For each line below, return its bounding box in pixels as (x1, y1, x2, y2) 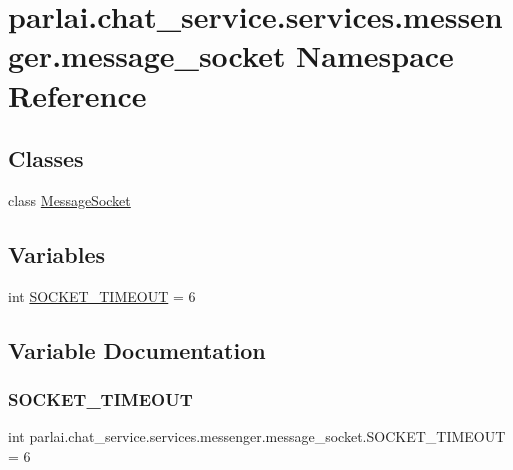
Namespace (296, 35, 454, 76)
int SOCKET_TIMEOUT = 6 (8, 285, 196, 306)
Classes (8, 143, 84, 174)
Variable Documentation (8, 334, 266, 365)
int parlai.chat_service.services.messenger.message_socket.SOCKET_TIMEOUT (8, 426, 506, 447)
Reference (8, 74, 147, 115)
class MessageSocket (8, 189, 131, 210)
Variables (8, 238, 106, 269)
